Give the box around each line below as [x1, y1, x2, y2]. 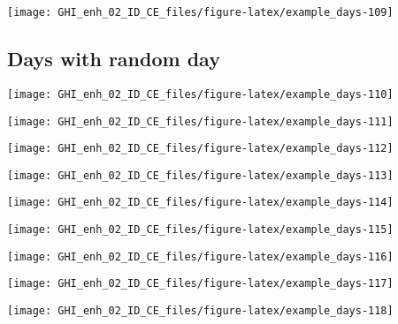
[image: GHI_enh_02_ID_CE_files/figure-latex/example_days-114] [7, 196, 394, 209]
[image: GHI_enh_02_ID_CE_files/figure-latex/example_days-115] [7, 223, 394, 237]
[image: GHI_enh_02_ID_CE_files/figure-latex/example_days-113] [7, 169, 394, 182]
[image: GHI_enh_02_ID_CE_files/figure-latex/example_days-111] [7, 115, 394, 128]
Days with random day [7, 45, 220, 72]
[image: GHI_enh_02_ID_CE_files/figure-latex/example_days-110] [7, 87, 394, 101]
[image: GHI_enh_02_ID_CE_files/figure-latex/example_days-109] [7, 6, 394, 19]
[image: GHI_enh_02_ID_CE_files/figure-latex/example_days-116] [7, 250, 394, 263]
